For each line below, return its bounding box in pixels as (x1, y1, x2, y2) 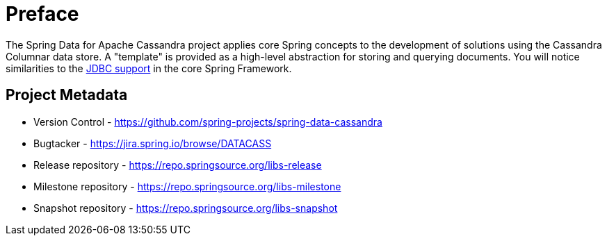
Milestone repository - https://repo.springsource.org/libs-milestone (33, 180, 341, 192)
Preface (6, 2, 79, 26)
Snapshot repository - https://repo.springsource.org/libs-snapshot (33, 201, 338, 214)
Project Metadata (6, 86, 128, 104)
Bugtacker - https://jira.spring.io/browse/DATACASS (33, 137, 272, 149)
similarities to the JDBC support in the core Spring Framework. (6, 62, 292, 74)
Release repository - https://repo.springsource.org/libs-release (33, 158, 322, 171)
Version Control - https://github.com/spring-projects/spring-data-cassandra (33, 115, 382, 128)
